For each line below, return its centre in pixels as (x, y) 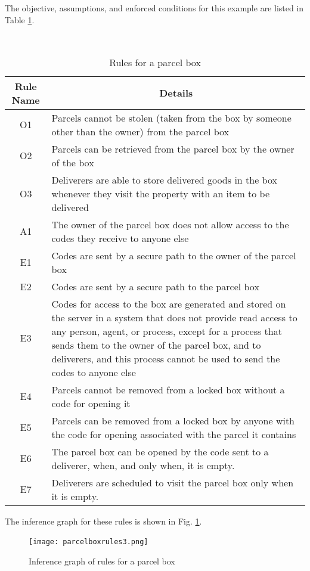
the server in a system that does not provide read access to (174, 317)
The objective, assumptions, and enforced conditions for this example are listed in (154, 8)
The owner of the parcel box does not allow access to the (170, 224)
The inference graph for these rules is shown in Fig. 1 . (103, 521)
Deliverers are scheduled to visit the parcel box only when (173, 482)
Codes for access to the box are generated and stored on (169, 303)
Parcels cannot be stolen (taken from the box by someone (171, 117)
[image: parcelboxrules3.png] (89, 542)
